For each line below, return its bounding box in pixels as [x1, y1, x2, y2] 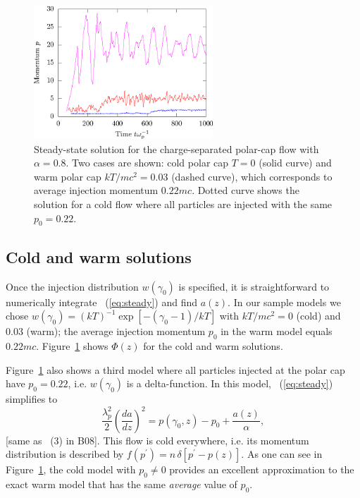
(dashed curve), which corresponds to [171, 169, 333, 183]
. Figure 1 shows [36, 339, 108, 353]
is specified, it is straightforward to [178, 279, 330, 293]
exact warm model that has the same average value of [6, 476, 237, 491]
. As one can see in [241, 447, 323, 461]
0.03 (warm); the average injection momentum [6, 324, 206, 339]
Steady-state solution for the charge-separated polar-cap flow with [34, 141, 319, 156]
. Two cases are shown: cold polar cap [66, 155, 229, 170]
